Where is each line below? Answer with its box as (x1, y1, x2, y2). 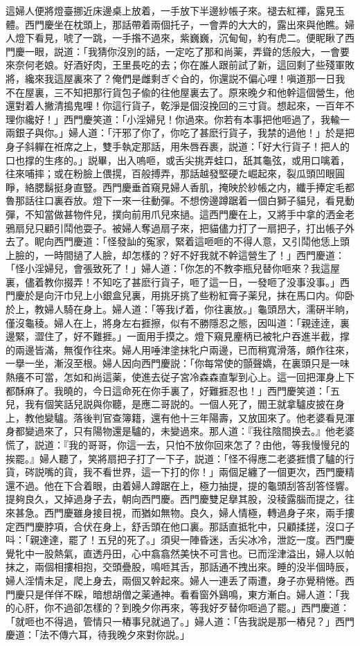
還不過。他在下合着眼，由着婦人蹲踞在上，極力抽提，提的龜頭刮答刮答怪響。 (6, 478, 354, 492)
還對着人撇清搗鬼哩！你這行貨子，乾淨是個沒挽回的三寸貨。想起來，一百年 (6, 98, 345, 113)
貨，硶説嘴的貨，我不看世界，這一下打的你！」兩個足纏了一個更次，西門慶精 (6, 465, 354, 479)
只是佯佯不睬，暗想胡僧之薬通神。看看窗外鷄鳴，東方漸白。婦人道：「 (24, 586, 340, 601)
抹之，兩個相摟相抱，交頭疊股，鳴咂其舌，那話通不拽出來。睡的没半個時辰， (6, 559, 354, 574)
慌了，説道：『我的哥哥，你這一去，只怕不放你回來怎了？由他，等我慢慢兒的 (6, 438, 350, 451)
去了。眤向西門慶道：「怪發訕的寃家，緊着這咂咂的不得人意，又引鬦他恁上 (6, 234, 340, 249)
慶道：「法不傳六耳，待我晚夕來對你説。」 (6, 627, 190, 642)
